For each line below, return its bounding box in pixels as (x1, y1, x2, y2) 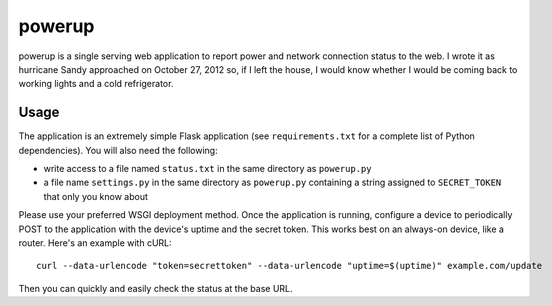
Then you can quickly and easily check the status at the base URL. (18, 282, 294, 294)
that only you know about (43, 190, 149, 202)
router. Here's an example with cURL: (18, 236, 172, 249)
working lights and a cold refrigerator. (18, 78, 174, 90)
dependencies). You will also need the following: (18, 144, 219, 156)
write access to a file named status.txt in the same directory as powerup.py (43, 163, 372, 175)
